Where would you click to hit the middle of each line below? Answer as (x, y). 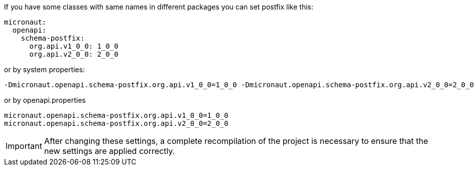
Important (24, 146)
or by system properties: (44, 69)
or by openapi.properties (45, 100)
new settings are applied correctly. (109, 151)
